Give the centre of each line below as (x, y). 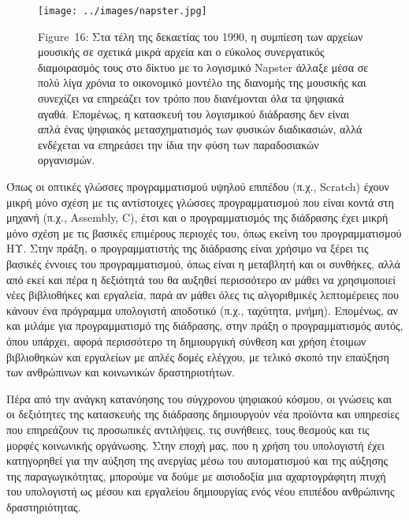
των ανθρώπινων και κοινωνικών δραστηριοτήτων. (121, 372)
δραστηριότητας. (44, 506)
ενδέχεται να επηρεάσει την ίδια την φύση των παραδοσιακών (178, 144)
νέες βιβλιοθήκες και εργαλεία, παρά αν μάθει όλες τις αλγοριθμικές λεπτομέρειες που (203, 295)
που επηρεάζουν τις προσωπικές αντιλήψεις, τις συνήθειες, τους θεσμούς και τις (188, 429)
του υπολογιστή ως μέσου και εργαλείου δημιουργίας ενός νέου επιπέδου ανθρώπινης (201, 491)
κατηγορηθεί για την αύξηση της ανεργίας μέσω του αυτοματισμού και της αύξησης (197, 460)
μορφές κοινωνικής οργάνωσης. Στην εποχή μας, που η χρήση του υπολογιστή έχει (196, 445)
